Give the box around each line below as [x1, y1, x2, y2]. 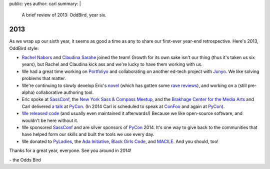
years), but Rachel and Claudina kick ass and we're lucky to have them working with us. [21, 61, 202, 67]
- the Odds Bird [9, 156, 41, 162]
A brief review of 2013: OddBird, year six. [21, 12, 107, 18]
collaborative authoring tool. [35, 89, 94, 95]
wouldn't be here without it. [21, 117, 78, 123]
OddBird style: [9, 45, 39, 51]
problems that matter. [21, 75, 66, 81]
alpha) [21, 89, 35, 95]
